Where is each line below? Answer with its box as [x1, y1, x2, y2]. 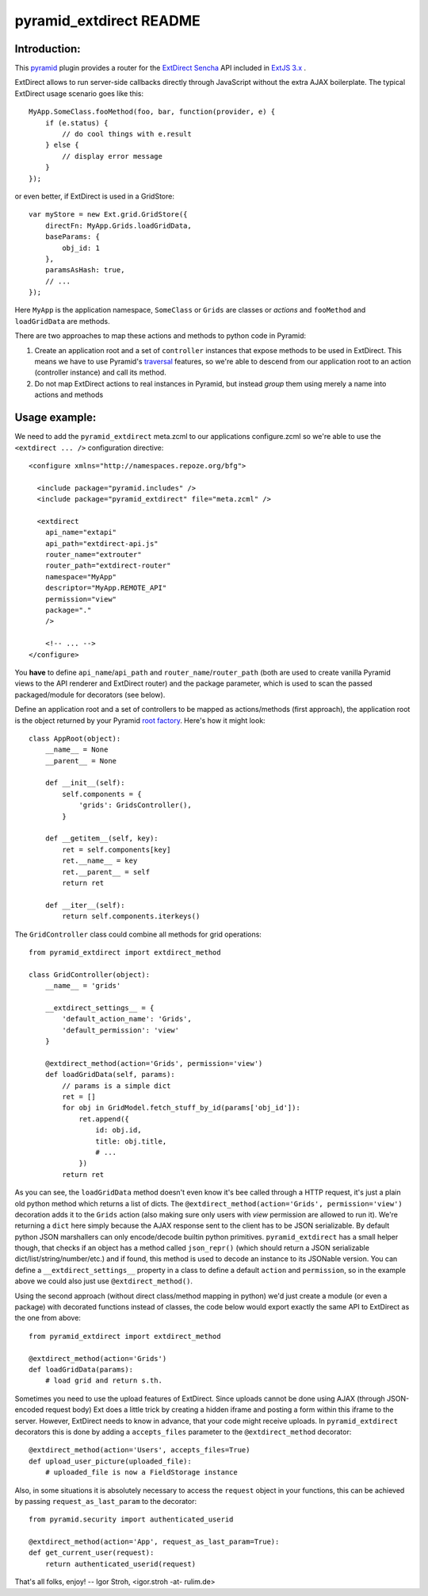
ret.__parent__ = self [62, 867, 151, 876]
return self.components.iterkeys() [62, 912, 201, 921]
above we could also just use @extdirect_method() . [14, 1276, 193, 1286]
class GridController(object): [29, 970, 151, 979]
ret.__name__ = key [62, 856, 138, 865]
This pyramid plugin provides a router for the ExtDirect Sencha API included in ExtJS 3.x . [14, 63, 307, 73]
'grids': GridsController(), [78, 801, 192, 810]
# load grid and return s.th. [44, 1376, 162, 1385]
